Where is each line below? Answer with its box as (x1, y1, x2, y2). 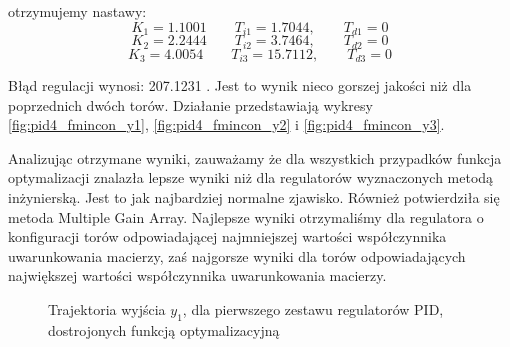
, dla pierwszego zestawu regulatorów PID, (182, 298, 444, 319)
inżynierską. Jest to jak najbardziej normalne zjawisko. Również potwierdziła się (8, 186, 500, 207)
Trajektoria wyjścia (48, 298, 166, 319)
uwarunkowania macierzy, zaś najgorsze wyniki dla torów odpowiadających (8, 245, 466, 266)
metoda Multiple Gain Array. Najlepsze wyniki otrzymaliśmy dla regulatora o (8, 206, 484, 227)
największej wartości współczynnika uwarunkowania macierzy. (8, 265, 387, 286)
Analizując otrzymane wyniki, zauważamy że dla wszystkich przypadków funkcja (8, 147, 502, 168)
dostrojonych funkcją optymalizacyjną (48, 319, 280, 340)
